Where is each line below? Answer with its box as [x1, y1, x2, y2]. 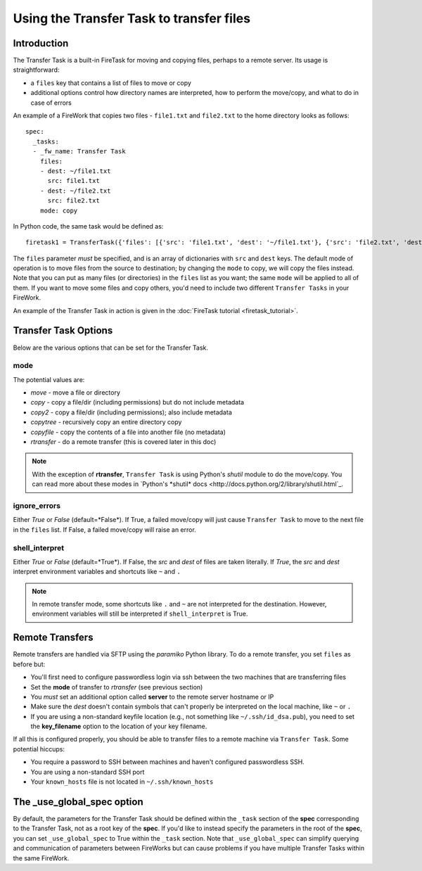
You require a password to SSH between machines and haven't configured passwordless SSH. [30, 758, 305, 766]
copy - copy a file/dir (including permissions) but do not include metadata [30, 398, 245, 407]
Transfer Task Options [13, 324, 113, 337]
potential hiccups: [13, 744, 65, 753]
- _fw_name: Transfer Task [32, 148, 126, 155]
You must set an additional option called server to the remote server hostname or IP [30, 692, 274, 701]
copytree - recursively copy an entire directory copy [30, 418, 182, 426]
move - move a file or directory [30, 388, 121, 397]
